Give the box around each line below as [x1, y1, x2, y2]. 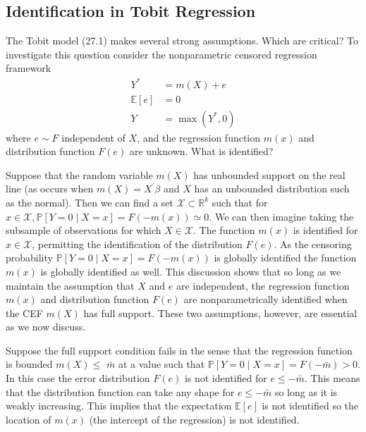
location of [6, 412, 51, 426]
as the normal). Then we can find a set [6, 195, 173, 209]
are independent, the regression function [176, 278, 350, 292]
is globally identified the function [214, 250, 357, 265]
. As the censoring [274, 236, 352, 251]
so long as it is [274, 384, 338, 399]
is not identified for [184, 371, 267, 385]
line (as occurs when [6, 181, 94, 196]
